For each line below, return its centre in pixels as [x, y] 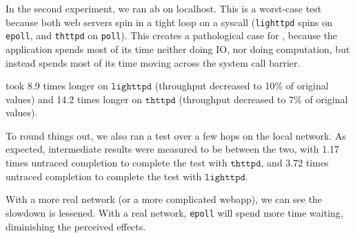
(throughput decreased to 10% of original [242, 86]
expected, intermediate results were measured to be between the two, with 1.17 [173, 149]
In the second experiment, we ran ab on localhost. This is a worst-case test [164, 8]
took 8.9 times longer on [57, 86]
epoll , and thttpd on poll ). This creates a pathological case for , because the [172, 35]
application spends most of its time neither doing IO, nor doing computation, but [178, 48]
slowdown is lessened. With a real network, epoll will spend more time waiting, [174, 212]
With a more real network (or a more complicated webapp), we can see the [164, 199]
